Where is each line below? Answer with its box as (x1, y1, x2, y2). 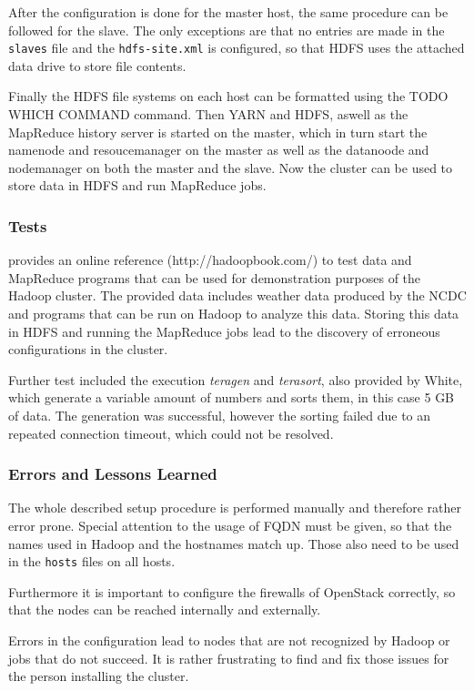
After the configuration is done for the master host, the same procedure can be (8, 3, 449, 21)
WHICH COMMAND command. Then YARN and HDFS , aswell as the (8, 105, 408, 124)
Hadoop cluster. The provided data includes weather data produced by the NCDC (8, 286, 467, 305)
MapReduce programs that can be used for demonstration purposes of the (8, 268, 421, 287)
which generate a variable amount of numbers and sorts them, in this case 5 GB (8, 388, 455, 407)
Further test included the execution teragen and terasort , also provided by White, (8, 370, 463, 389)
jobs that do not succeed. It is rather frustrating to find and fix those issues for (8, 648, 449, 667)
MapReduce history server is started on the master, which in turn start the (8, 122, 428, 141)
